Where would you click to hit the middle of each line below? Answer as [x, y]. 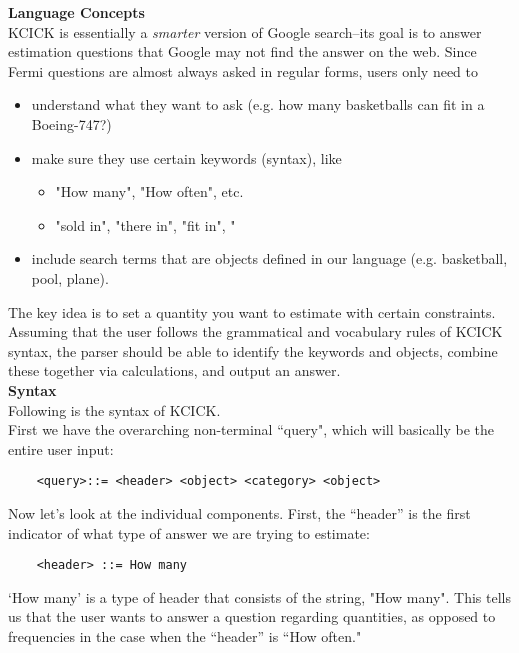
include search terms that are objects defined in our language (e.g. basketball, [269, 258]
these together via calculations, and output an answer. [174, 370]
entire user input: [61, 448]
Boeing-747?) [71, 123]
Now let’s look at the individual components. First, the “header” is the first [239, 512]
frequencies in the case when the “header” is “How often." [185, 635]
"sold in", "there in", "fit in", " [145, 224]
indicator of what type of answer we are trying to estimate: [189, 532]
